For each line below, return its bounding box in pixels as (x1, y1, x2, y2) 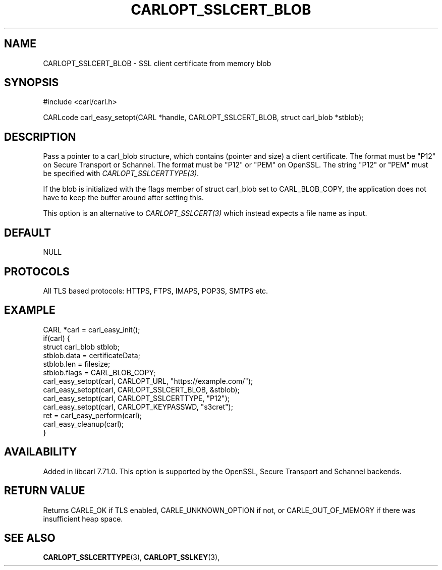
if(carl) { (43, 333, 70, 343)
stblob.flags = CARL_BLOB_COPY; (43, 368, 156, 377)
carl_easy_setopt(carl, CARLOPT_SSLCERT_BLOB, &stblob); (43, 385, 240, 394)
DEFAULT (4, 226, 51, 239)
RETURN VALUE (4, 484, 85, 497)
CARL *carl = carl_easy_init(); (43, 325, 140, 334)
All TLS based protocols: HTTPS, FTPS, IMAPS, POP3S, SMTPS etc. (43, 286, 268, 295)
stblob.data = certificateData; (43, 351, 140, 360)
